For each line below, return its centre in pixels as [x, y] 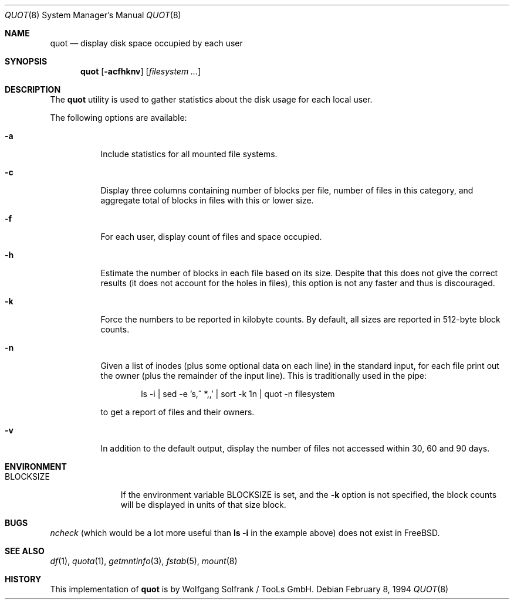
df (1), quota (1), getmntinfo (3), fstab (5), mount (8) [144, 561]
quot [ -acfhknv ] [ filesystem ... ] [141, 71]
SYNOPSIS [26, 61]
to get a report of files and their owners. [177, 412]
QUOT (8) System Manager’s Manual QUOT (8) [93, 15]
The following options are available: [119, 118]
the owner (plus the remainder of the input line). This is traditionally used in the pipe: [263, 376]
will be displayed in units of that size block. [203, 505]
